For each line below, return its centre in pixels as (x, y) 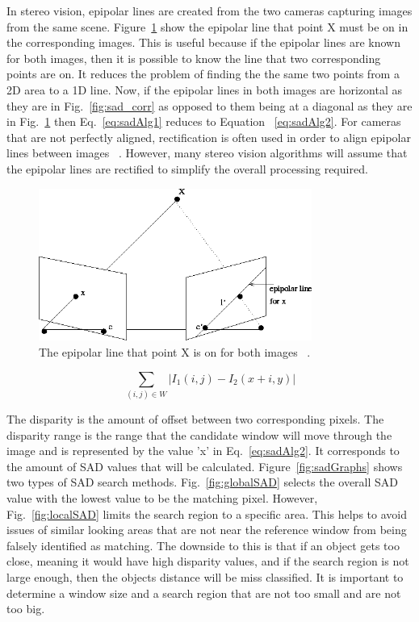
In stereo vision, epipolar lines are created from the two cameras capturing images (209, 10)
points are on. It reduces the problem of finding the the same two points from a (203, 74)
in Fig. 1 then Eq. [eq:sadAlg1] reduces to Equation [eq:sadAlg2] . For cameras (204, 121)
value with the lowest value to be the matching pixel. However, (162, 497)
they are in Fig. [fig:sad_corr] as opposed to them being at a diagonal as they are (209, 105)
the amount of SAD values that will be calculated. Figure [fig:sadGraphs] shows (205, 466)
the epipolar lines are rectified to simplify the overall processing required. (187, 168)
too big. (26, 609)
